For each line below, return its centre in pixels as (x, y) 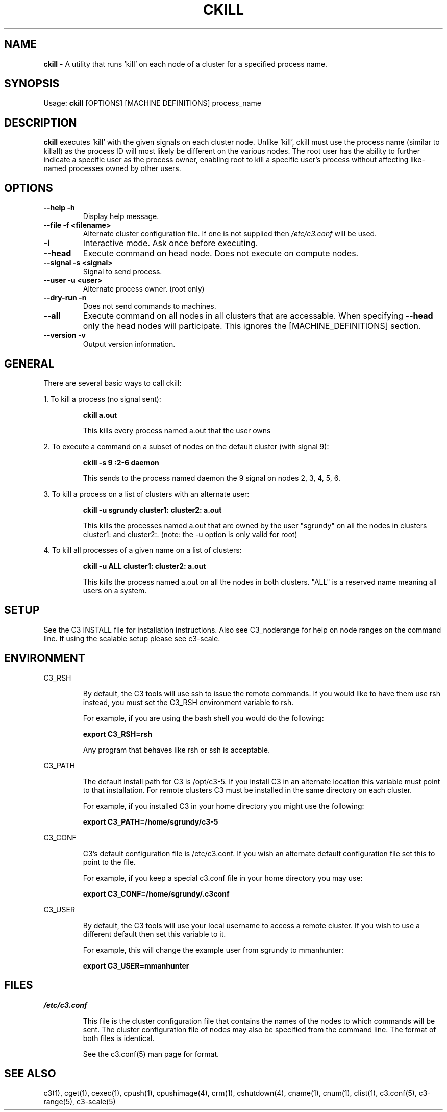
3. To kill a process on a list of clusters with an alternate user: (146, 494)
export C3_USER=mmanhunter (136, 965)
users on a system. (115, 590)
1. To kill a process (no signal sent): (102, 399)
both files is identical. (119, 1038)
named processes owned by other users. (112, 168)
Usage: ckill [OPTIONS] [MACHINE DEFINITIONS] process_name (152, 103)
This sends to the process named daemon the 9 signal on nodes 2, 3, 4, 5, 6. (212, 478)
